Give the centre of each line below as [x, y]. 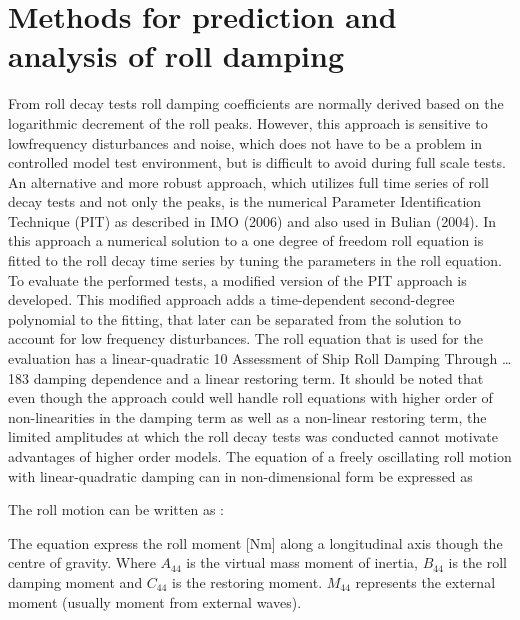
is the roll [477, 562]
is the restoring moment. [247, 581]
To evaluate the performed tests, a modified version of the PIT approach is [237, 279]
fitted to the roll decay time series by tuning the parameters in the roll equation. [255, 260]
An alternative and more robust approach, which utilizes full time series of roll [248, 181]
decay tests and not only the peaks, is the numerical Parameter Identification [245, 201]
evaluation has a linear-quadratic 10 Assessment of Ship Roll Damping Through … [260, 358]
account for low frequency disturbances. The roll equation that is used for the [245, 338]
